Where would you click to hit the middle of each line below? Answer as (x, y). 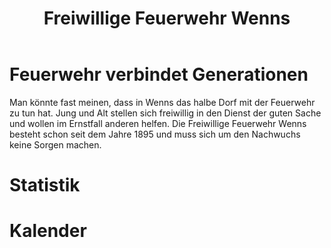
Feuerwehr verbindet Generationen (159, 74)
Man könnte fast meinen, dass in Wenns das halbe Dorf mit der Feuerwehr (162, 102)
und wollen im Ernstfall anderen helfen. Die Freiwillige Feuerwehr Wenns (158, 123)
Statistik (45, 185)
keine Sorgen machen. (55, 144)
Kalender (48, 231)
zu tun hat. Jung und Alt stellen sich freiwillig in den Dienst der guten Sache (165, 113)
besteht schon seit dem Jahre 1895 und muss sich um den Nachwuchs (155, 134)
